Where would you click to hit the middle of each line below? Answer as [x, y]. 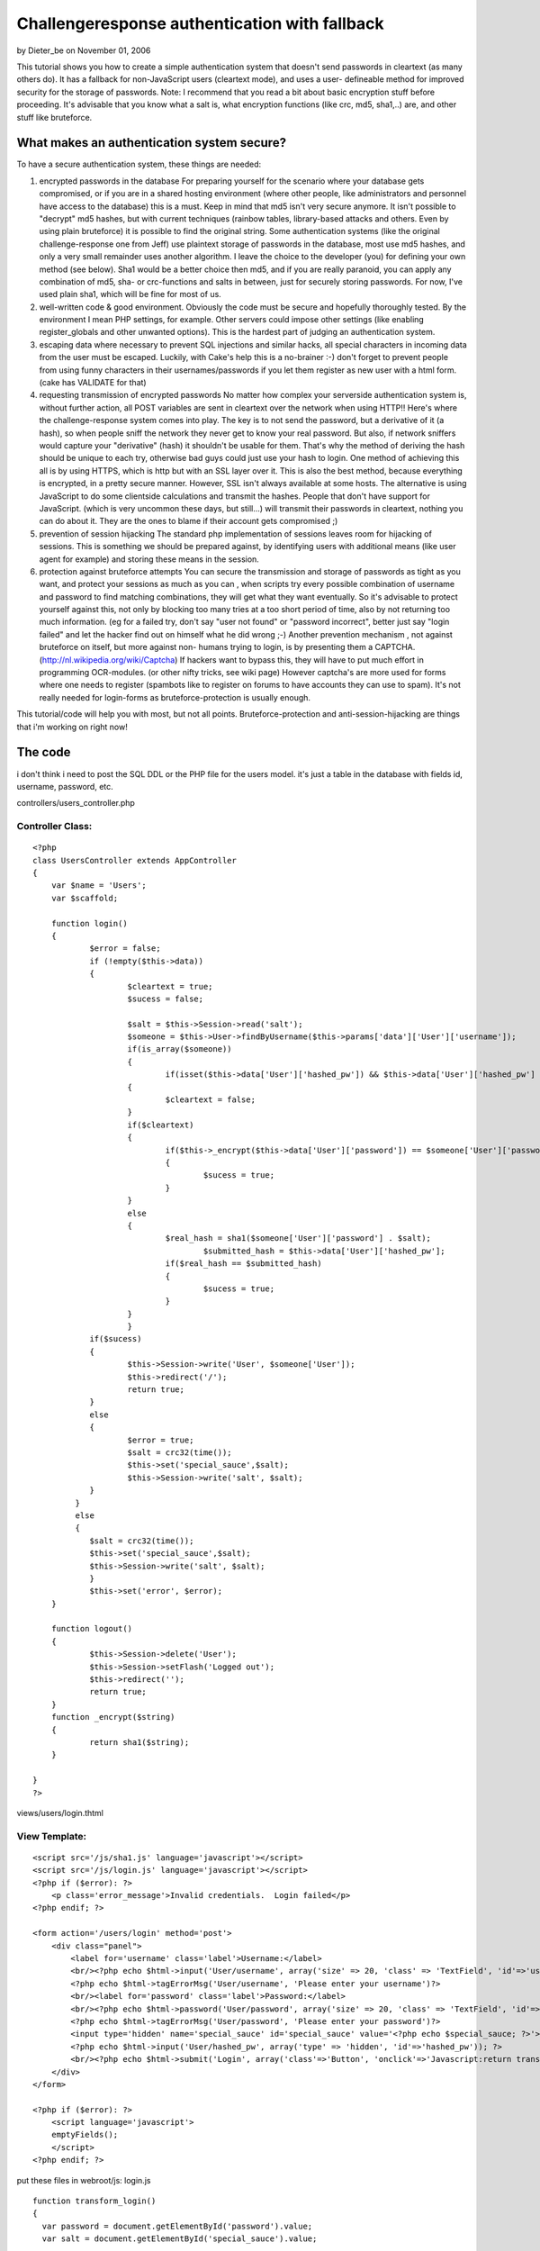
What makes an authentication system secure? [152, 143]
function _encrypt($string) [113, 1717]
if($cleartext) [161, 1125]
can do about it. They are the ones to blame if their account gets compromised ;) [189, 521]
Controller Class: [54, 827]
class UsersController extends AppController [135, 860]
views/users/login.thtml [60, 1813]
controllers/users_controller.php [76, 803]
